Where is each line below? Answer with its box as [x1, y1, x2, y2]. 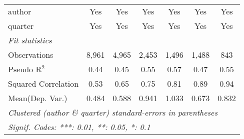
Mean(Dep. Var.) [8, 92, 67, 104]
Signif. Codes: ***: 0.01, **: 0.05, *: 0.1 [8, 121, 150, 133]
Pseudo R [8, 63, 42, 75]
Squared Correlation [8, 78, 79, 89]
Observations [8, 49, 53, 60]
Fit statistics [8, 34, 52, 46]
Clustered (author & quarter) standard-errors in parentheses [8, 107, 217, 118]
